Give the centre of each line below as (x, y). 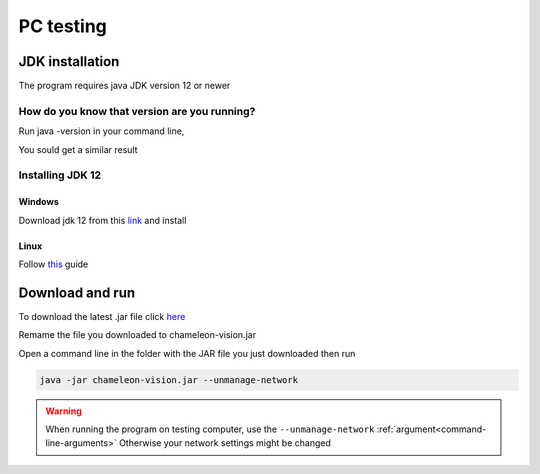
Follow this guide (53, 264)
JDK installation (69, 61)
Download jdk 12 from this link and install (102, 220)
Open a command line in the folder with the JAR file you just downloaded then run (187, 353)
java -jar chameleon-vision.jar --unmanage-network (169, 379)
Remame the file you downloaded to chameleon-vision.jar (137, 335)
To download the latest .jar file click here (102, 316)
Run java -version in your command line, (101, 131)
